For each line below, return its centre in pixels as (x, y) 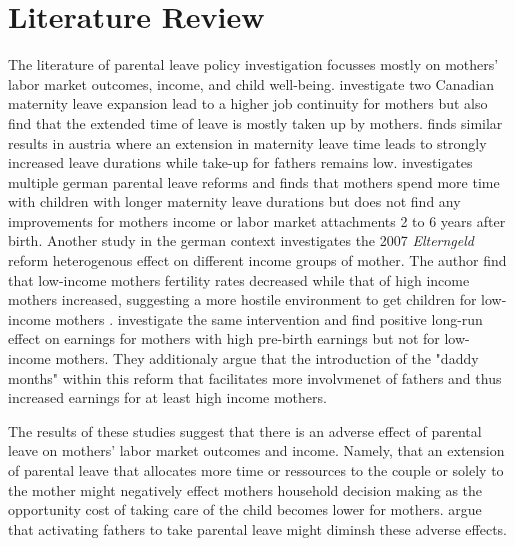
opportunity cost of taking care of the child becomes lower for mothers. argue (245, 509)
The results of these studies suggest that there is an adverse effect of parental (245, 430)
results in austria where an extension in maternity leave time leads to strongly (247, 142)
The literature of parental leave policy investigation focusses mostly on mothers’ (253, 64)
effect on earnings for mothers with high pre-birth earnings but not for (224, 338)
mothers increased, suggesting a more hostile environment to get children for (242, 299)
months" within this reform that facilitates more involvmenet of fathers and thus (255, 377)
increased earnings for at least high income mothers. (167, 397)
